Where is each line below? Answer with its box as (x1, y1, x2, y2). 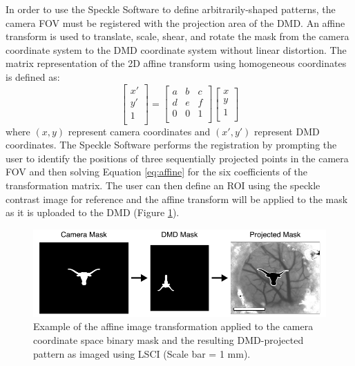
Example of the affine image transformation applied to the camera (33, 319, 314, 334)
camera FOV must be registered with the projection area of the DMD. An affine (6, 15, 345, 30)
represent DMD (254, 124, 320, 138)
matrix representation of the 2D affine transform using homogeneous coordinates (6, 56, 347, 70)
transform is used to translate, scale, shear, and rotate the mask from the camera (6, 29, 349, 44)
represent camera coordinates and (68, 124, 211, 138)
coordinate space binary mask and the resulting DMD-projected (33, 332, 304, 347)
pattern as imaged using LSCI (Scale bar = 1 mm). (33, 346, 251, 360)
